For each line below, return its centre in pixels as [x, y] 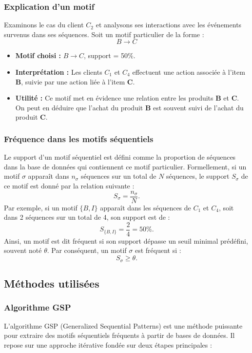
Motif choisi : [38, 55]
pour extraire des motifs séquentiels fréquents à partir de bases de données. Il [119, 335]
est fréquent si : [158, 250]
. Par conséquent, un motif [87, 250]
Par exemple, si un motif [41, 207]
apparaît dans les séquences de [145, 207]
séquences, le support [198, 176]
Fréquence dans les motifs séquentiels [79, 138]
